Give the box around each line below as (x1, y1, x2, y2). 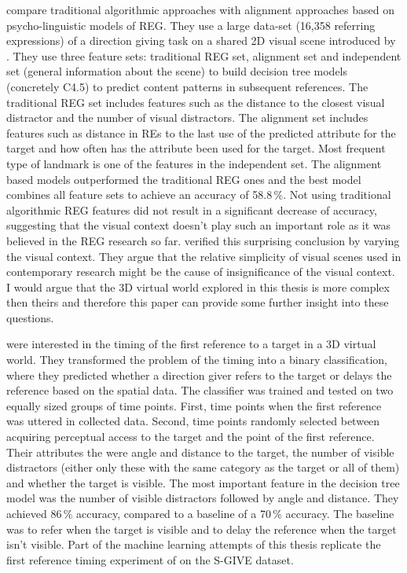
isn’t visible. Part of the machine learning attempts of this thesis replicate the (6, 536, 381, 553)
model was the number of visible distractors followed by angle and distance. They (6, 490, 399, 506)
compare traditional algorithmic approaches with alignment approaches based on (6, 2, 394, 17)
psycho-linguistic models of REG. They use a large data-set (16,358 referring (6, 17, 376, 33)
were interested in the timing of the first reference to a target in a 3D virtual (6, 336, 376, 352)
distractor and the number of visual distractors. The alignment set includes (6, 109, 368, 126)
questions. (6, 309, 54, 325)
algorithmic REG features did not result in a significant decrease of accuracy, (6, 201, 377, 218)
